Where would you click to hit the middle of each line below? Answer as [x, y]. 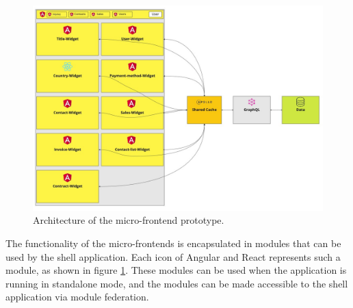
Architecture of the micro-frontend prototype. [129, 220]
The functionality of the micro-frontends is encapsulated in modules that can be [173, 243]
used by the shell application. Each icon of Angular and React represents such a [173, 256]
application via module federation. [77, 297]
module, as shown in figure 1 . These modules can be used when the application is [176, 270]
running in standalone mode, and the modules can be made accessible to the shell [177, 283]
